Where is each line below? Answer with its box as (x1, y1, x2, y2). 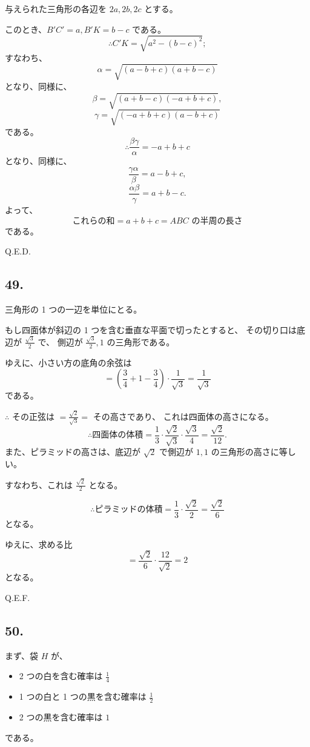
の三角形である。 (107, 335, 175, 348)
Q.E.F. (5, 591, 30, 604)
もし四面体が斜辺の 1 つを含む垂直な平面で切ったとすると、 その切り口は (5, 323, 297, 336)
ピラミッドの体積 (94, 505, 163, 514)
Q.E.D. (5, 245, 31, 257)
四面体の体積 (92, 431, 143, 440)
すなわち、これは (5, 478, 73, 491)
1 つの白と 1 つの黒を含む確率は (19, 690, 147, 703)
